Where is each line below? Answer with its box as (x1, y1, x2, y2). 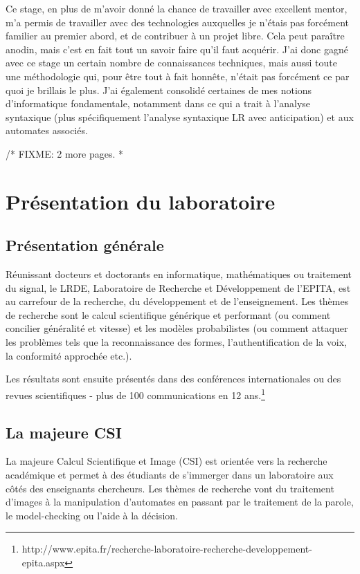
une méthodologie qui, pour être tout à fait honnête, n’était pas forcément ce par (6, 68, 350, 83)
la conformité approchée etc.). (6, 348, 132, 362)
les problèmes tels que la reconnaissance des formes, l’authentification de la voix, (6, 335, 347, 349)
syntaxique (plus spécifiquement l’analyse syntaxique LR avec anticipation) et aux (6, 109, 354, 124)
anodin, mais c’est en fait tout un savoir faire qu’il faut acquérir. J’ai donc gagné (6, 41, 348, 56)
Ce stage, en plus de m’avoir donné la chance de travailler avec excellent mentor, (6, 1, 348, 15)
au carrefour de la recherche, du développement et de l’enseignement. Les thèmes (6, 294, 349, 308)
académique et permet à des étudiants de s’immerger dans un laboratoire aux (6, 467, 334, 481)
